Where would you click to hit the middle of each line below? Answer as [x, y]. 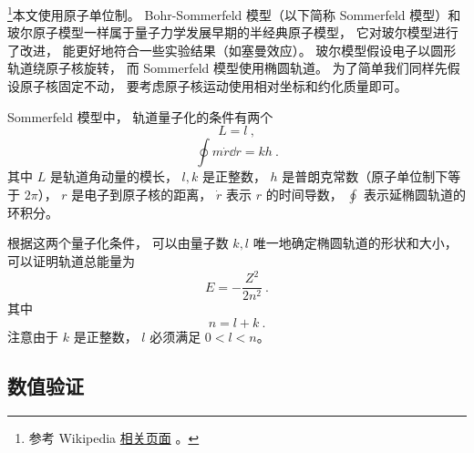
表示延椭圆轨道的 [414, 194]
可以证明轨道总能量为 [71, 261]
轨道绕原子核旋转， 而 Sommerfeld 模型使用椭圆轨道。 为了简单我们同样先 [227, 68]
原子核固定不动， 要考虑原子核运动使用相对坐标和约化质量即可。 [213, 86]
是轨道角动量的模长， [113, 176]
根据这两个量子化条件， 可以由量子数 [118, 243]
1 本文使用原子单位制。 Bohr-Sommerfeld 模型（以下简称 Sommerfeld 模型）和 [234, 13]
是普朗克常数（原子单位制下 [365, 176]
